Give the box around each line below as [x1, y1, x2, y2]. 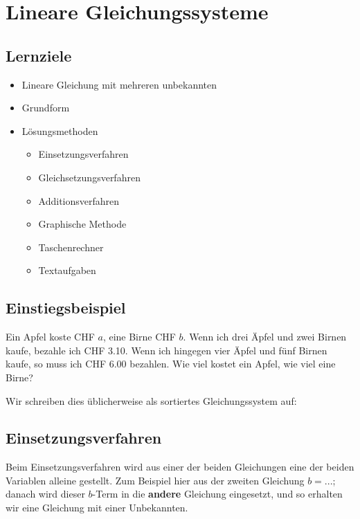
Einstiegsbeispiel [6, 297, 126, 318]
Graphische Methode [38, 217, 127, 231]
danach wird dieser [6, 486, 85, 501]
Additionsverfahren [38, 193, 120, 208]
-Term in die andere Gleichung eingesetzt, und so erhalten [92, 486, 343, 501]
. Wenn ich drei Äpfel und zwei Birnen [183, 329, 347, 344]
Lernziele [6, 44, 72, 66]
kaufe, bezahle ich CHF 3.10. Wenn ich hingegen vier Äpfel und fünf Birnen [6, 343, 327, 357]
